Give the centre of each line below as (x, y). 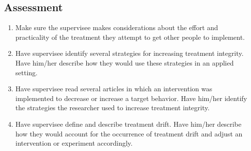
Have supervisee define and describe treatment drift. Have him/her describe (128, 124)
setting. (26, 72)
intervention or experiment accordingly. (74, 143)
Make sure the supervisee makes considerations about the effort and (117, 27)
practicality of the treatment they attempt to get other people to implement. (130, 37)
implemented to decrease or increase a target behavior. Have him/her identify (131, 98)
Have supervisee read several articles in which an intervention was (114, 89)
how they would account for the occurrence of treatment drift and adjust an (129, 133)
